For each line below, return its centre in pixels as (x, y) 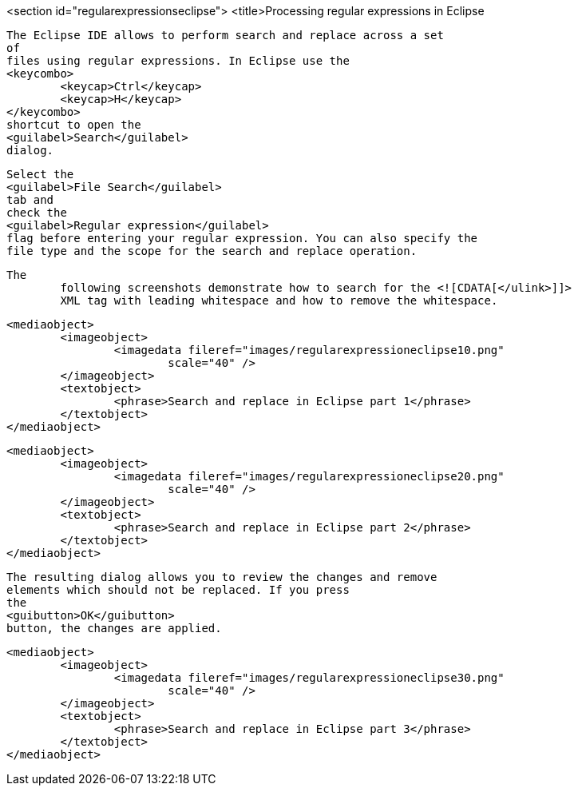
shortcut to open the (74, 125)
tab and (30, 200)
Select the (40, 174)
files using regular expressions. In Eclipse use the (178, 61)
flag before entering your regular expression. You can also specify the (242, 238)
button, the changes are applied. (114, 628)
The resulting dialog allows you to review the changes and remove (222, 577)
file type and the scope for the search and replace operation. (212, 251)
